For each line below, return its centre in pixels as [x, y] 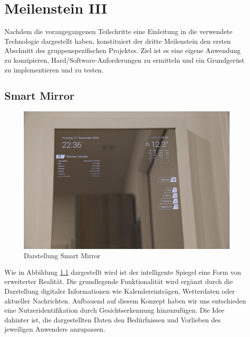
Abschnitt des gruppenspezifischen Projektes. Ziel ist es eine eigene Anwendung [123, 50]
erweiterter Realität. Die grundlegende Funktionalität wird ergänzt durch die [119, 281]
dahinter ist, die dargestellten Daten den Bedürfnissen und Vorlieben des [113, 319]
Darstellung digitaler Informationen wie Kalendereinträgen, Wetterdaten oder [120, 291]
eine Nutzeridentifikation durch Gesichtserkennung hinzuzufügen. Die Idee [115, 310]
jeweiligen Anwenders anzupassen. [55, 329]
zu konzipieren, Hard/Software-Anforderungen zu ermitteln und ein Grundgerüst [125, 60]
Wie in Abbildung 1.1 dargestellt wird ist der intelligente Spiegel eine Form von [123, 272]
